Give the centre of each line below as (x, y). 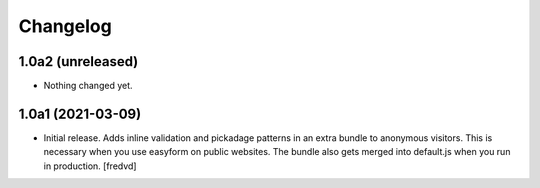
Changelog (65, 26)
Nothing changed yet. (88, 86)
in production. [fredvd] (90, 166)
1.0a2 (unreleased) (78, 61)
